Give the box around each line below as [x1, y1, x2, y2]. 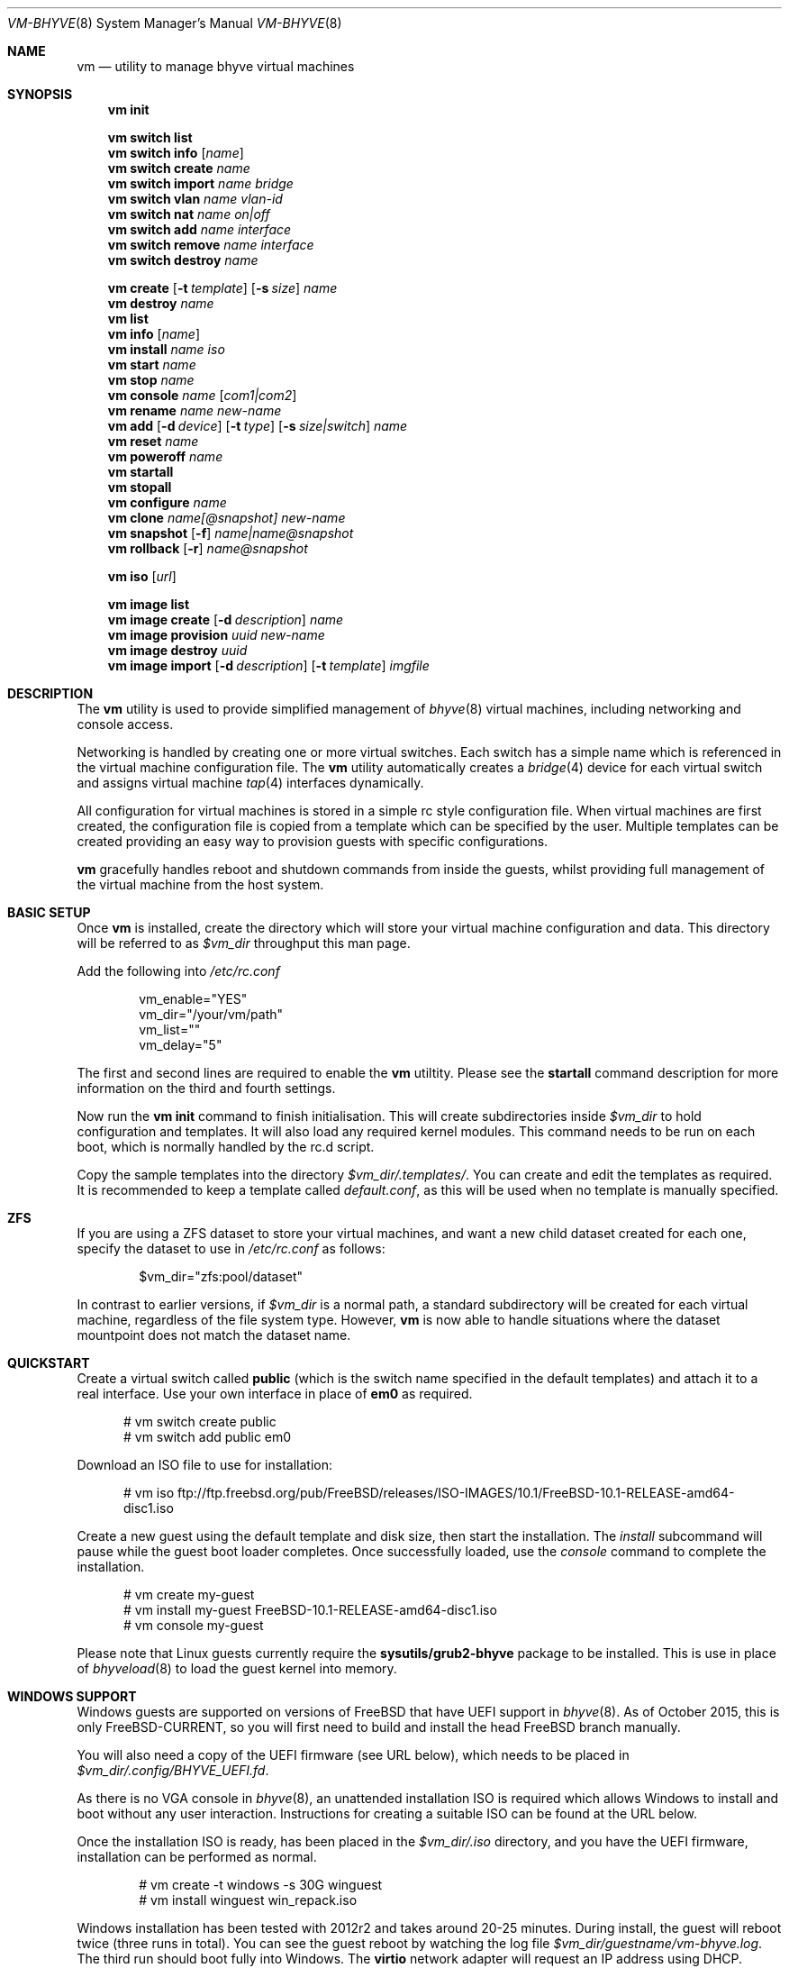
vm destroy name [107, 296, 214, 311]
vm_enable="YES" [139, 991, 248, 1007]
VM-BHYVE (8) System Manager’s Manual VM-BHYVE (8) [7, 15, 342, 31]
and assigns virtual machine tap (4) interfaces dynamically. [77, 775, 424, 790]
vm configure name [107, 495, 227, 510]
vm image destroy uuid [107, 642, 248, 658]
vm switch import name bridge [107, 176, 294, 191]
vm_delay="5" [139, 1037, 222, 1052]
